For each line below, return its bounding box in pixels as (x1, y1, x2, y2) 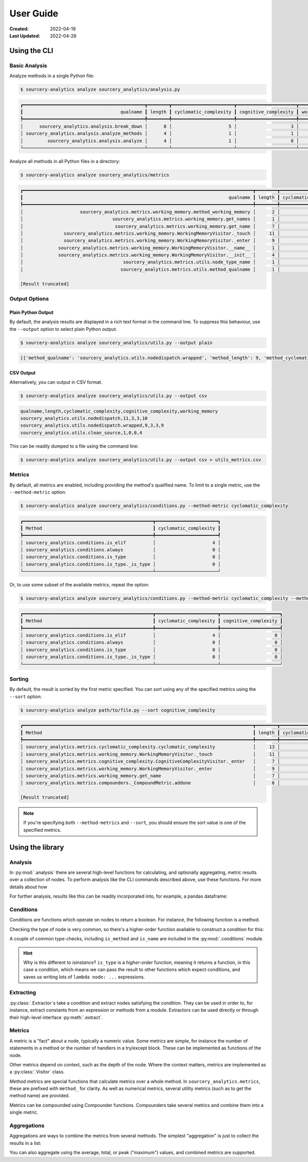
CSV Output (9, 369, 36, 376)
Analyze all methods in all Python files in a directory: (9, 158, 120, 164)
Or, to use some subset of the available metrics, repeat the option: (9, 582, 149, 588)
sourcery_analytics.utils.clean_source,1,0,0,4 (20, 430, 142, 436)
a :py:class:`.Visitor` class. (9, 1069, 65, 1075)
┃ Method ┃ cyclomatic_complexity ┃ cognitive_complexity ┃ (20, 618, 283, 624)
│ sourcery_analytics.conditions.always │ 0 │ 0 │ (20, 639, 283, 646)
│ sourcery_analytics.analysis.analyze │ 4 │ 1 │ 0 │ (20, 138, 299, 144)
